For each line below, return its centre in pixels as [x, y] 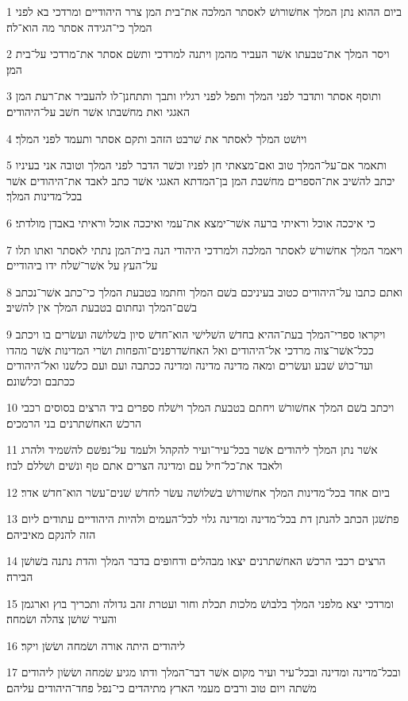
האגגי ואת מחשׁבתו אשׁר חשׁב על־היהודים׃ [98, 111]
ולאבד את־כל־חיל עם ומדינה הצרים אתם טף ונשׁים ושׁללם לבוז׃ [144, 465]
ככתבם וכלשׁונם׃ [41, 380]
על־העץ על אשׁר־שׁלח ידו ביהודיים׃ [82, 265]
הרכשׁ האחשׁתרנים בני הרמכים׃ [74, 422]
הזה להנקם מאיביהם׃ [51, 534]
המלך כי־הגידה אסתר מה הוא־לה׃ [79, 27]
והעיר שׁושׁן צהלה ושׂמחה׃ [62, 619]
